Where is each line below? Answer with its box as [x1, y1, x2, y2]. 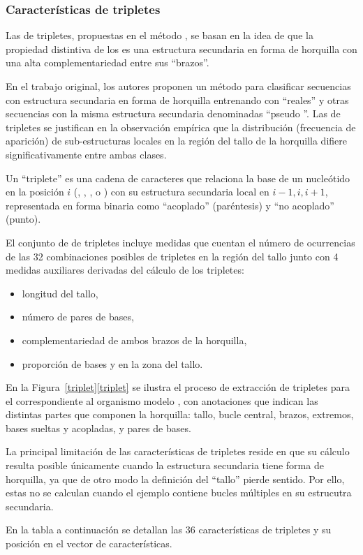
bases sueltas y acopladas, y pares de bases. [6, 420, 191, 435]
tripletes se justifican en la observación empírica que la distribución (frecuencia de [6, 119, 356, 134]
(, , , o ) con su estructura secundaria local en [73, 184, 269, 199]
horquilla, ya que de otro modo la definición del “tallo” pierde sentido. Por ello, [6, 471, 345, 486]
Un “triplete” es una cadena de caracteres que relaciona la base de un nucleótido [6, 170, 350, 185]
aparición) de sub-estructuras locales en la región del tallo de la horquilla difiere [6, 133, 348, 148]
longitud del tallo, [22, 286, 98, 300]
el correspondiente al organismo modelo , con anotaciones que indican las [6, 393, 318, 408]
